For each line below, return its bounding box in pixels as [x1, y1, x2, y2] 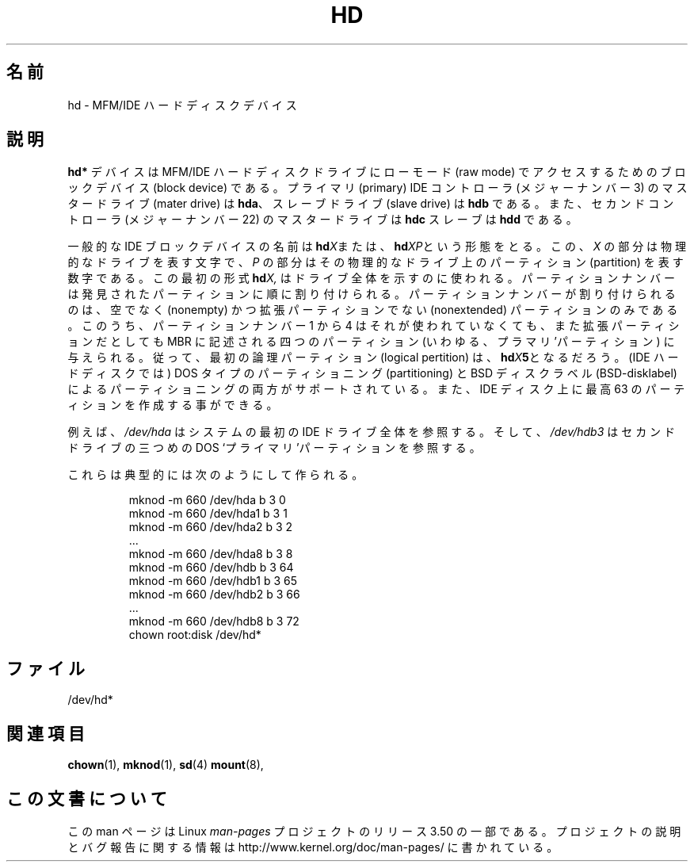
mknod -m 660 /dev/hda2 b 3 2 [128, 520, 293, 534]
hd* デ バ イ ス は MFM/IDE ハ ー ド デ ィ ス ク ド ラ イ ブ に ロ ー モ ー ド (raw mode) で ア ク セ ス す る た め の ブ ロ [67, 165, 686, 179]
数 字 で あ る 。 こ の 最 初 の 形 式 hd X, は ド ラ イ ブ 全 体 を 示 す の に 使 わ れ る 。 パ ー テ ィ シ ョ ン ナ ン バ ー [67, 271, 675, 285]
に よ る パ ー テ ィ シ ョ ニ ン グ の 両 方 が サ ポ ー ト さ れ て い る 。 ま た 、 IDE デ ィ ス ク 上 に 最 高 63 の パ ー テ [67, 382, 685, 396]
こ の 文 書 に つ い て [6, 788, 167, 809]
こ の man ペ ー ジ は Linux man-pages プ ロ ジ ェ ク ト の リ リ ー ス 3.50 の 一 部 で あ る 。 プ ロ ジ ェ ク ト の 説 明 [67, 824, 681, 838]
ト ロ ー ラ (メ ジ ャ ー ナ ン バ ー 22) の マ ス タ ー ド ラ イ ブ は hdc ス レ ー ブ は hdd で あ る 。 [67, 212, 578, 227]
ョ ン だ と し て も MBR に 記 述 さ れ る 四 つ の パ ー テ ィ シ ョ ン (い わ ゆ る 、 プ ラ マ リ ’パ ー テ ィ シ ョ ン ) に [67, 335, 675, 349]
